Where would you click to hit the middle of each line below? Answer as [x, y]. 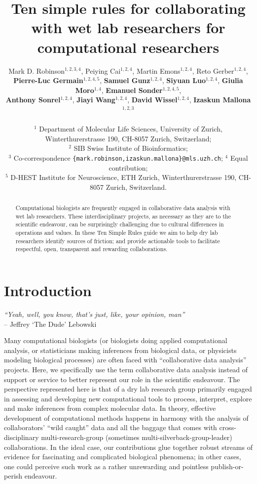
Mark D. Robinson [37, 70]
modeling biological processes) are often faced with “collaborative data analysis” [125, 360]
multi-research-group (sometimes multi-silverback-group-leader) [137, 437]
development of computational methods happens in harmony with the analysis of [126, 418]
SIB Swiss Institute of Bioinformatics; [131, 148]
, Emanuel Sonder [132, 90]
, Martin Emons [156, 70]
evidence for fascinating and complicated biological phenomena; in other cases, [123, 457]
